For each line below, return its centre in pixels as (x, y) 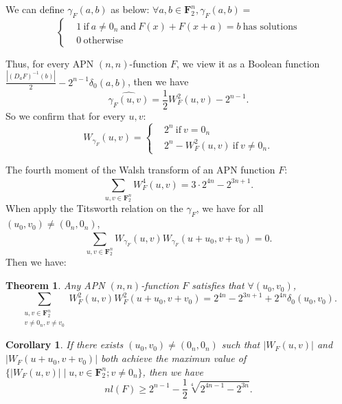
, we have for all (230, 208)
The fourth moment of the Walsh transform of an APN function (140, 170)
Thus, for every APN (50, 63)
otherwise (103, 40)
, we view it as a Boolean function (248, 63)
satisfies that (218, 285)
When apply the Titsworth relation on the (94, 208)
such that (241, 344)
